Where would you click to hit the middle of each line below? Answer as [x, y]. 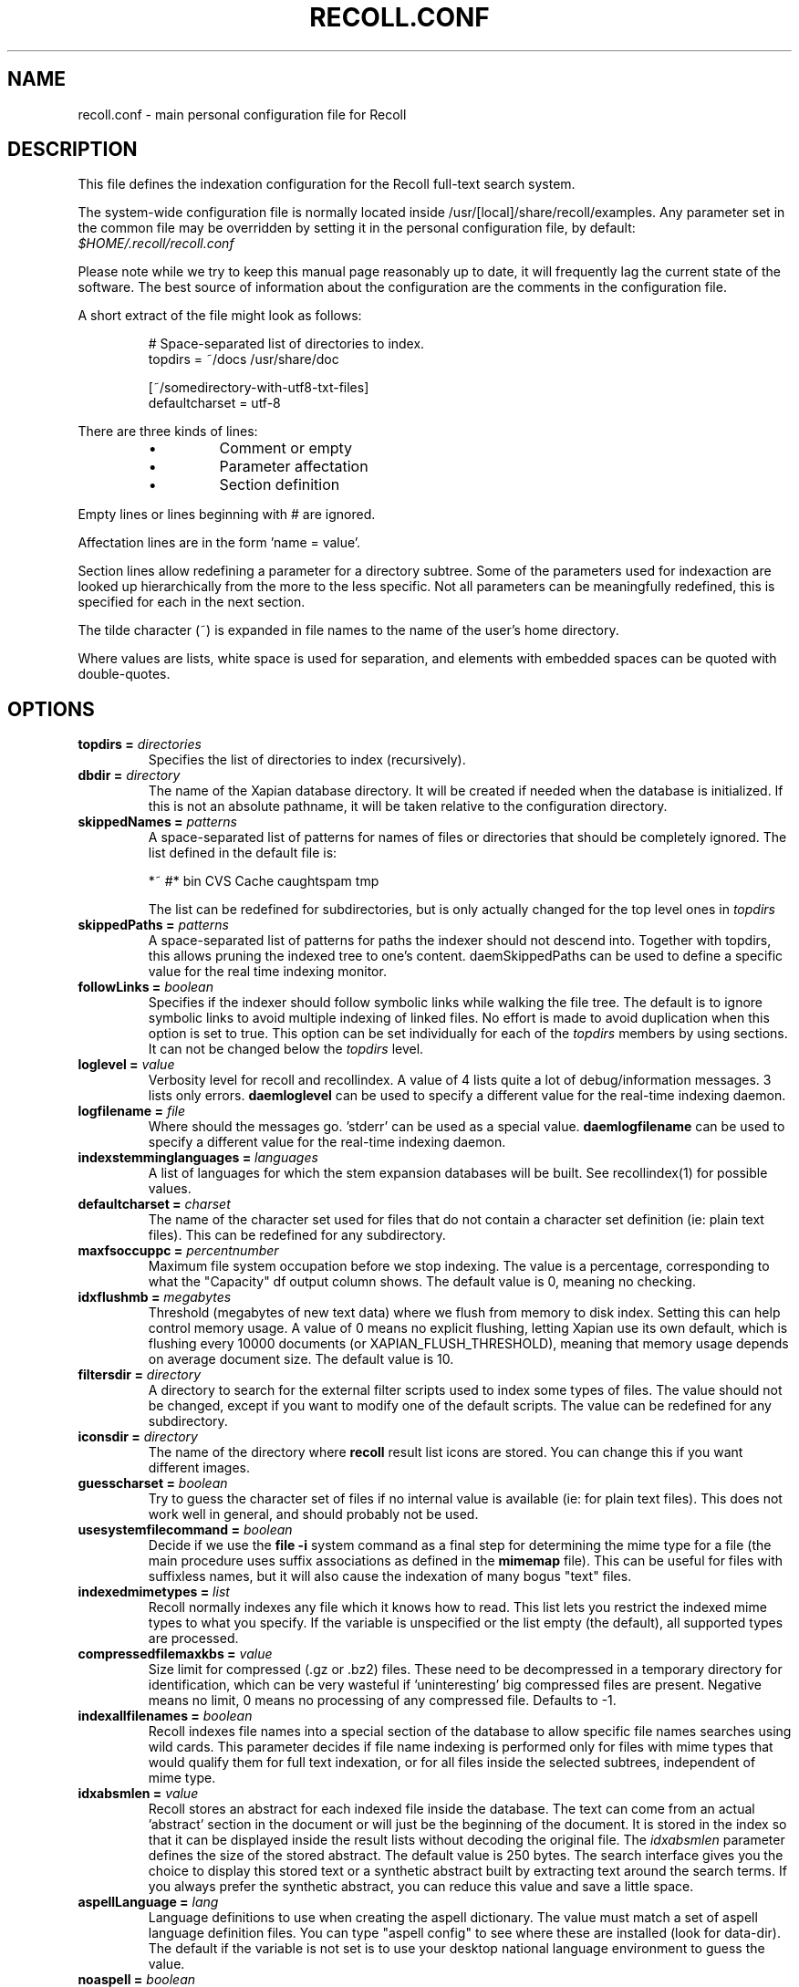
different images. [199, 1468]
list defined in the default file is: [243, 853]
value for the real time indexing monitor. [267, 972]
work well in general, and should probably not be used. [313, 1514]
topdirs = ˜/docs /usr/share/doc [244, 359]
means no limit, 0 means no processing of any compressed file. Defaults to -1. [382, 1701]
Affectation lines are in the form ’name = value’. [219, 543]
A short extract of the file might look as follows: [220, 316]
